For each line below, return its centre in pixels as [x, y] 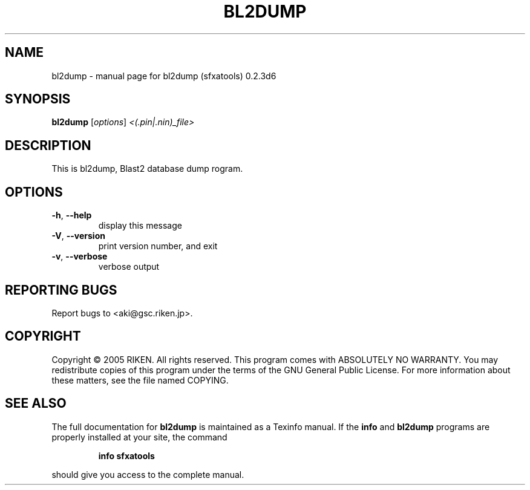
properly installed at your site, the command [139, 437]
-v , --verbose [80, 256]
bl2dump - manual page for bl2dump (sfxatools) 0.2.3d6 [164, 76]
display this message [140, 226]
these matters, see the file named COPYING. [140, 380]
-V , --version [78, 236]
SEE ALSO [36, 403]
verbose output [129, 267]
